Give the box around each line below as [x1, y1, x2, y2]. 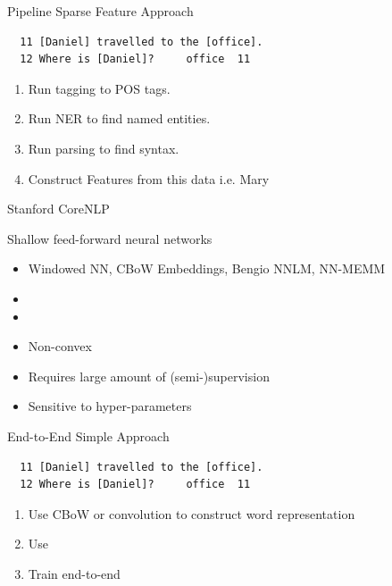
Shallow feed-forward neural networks [7, 229, 213, 247]
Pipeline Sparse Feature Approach [7, 2, 194, 20]
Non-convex [28, 337, 92, 356]
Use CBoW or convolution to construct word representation [28, 504, 355, 523]
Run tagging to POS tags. [28, 79, 171, 97]
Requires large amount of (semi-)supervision [28, 366, 270, 385]
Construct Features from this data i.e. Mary [28, 169, 270, 188]
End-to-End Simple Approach [7, 426, 170, 445]
